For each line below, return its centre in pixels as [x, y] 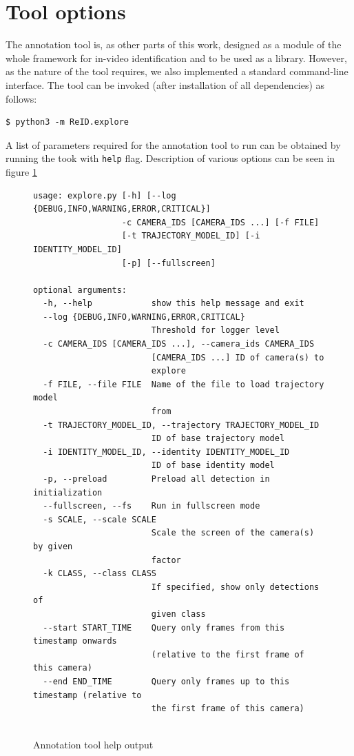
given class [178, 614]
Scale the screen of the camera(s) [233, 533]
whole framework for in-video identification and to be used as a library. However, [176, 58]
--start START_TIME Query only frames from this [164, 627]
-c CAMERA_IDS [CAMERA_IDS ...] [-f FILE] [220, 222]
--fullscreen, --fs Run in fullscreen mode [152, 506]
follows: [21, 98]
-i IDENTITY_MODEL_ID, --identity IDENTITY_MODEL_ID [166, 452]
